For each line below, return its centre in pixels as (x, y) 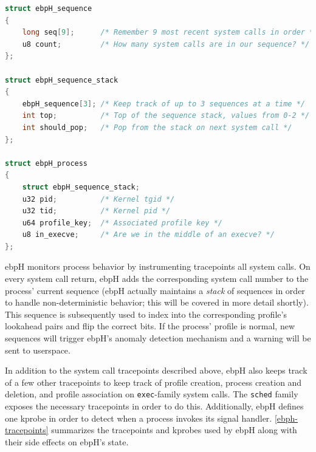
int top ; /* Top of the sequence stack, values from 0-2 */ (166, 116)
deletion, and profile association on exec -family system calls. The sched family (152, 394)
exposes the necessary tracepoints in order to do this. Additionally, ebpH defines (154, 406)
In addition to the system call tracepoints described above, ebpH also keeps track (156, 370)
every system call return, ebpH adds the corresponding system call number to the (157, 279)
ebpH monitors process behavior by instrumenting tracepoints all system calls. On (158, 266)
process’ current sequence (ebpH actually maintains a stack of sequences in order (155, 290)
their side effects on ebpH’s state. (67, 441)
